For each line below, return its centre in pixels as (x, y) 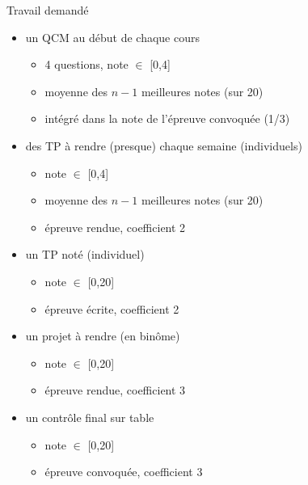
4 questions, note (86, 64)
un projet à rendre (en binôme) (103, 336)
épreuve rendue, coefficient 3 (115, 390)
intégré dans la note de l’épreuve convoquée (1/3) (167, 118)
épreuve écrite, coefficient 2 (112, 308)
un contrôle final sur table (90, 417)
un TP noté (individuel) (85, 254)
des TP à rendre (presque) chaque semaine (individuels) (164, 145)
